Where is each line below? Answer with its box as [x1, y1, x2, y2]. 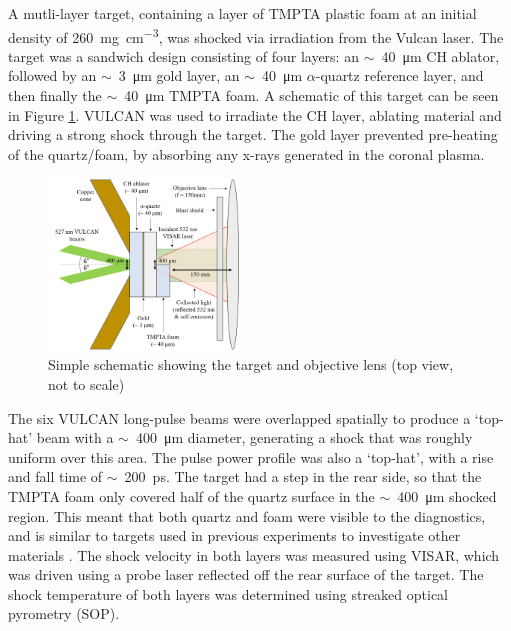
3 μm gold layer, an [118, 65, 240, 86]
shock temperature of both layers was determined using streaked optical [8, 583, 449, 604]
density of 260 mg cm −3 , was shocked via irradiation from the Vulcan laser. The [8, 23, 504, 47]
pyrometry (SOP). [8, 603, 120, 624]
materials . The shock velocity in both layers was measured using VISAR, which [8, 544, 500, 565]
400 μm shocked [397, 485, 497, 506]
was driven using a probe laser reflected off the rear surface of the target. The [8, 564, 484, 585]
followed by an [8, 65, 97, 86]
